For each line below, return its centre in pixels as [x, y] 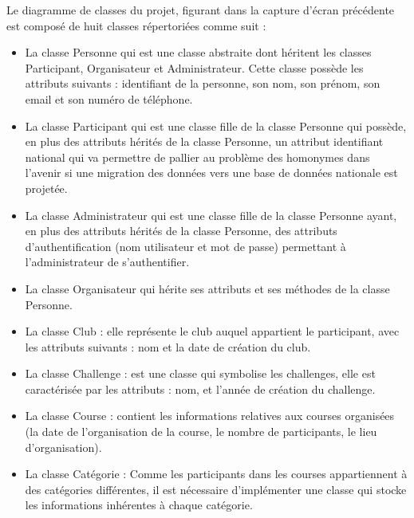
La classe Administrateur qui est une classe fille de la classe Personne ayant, [211, 215]
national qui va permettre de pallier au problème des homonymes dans [197, 157]
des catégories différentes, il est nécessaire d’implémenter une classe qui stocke [216, 489]
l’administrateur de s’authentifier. [107, 262]
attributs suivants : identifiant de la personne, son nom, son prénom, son [203, 83]
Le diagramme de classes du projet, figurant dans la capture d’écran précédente [201, 10]
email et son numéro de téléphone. [109, 98]
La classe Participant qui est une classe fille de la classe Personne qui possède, [216, 126]
